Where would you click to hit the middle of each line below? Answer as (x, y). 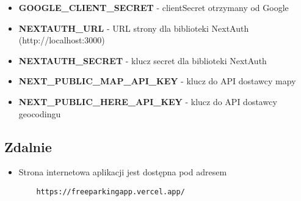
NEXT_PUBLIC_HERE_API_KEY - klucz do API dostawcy (148, 101)
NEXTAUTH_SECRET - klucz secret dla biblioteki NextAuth (143, 60)
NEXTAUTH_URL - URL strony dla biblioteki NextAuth (134, 28)
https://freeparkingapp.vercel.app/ (111, 192)
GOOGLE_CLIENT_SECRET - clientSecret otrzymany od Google (154, 7)
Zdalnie (28, 146)
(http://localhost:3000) (62, 40)
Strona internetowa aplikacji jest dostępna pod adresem (123, 172)
